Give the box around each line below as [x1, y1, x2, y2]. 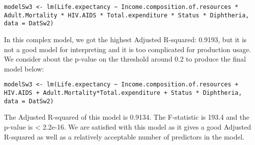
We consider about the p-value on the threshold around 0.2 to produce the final [4, 54, 246, 64]
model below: [4, 63, 44, 73]
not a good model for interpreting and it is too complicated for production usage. [4, 44, 252, 54]
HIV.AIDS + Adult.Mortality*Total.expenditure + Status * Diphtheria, [4, 89, 242, 96]
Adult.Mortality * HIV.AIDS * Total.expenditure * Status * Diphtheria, [4, 11, 249, 19]
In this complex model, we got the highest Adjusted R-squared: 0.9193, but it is [4, 34, 247, 44]
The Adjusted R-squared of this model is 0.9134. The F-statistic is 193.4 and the [4, 112, 250, 122]
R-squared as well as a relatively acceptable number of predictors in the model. [4, 131, 245, 142]
